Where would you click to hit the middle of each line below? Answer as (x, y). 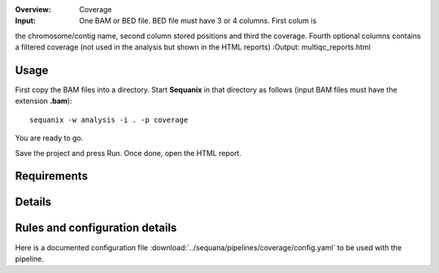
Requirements (52, 176)
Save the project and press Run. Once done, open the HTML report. (128, 153)
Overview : (33, 9)
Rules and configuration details (96, 228)
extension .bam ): (43, 101)
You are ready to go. (49, 138)
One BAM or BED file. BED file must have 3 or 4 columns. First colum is (198, 21)
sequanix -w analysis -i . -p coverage (109, 119)
